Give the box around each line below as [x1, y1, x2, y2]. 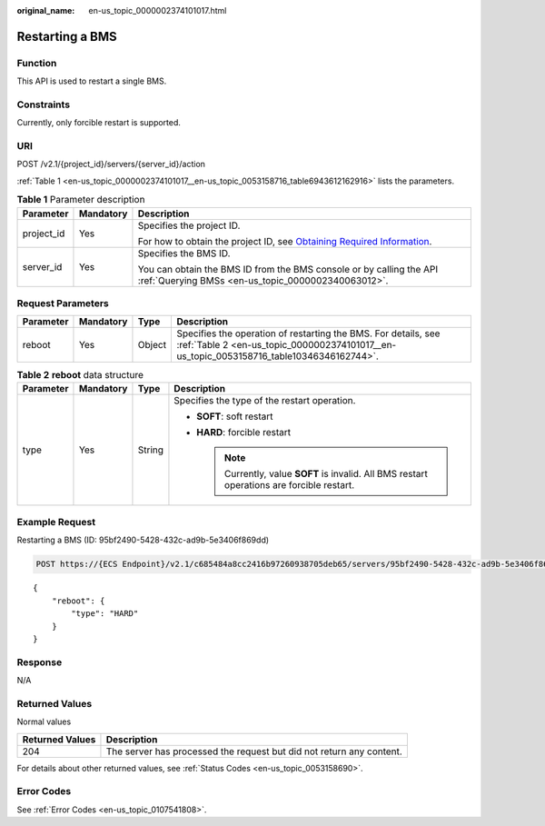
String [137, 443, 163, 456]
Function [16, 56, 57, 69]
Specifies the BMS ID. [137, 246, 231, 259]
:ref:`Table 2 [176, 339, 229, 352]
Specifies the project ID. [137, 219, 241, 232]
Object [137, 339, 167, 352]
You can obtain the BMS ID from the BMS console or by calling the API [137, 263, 439, 275]
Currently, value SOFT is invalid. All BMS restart [223, 467, 429, 480]
